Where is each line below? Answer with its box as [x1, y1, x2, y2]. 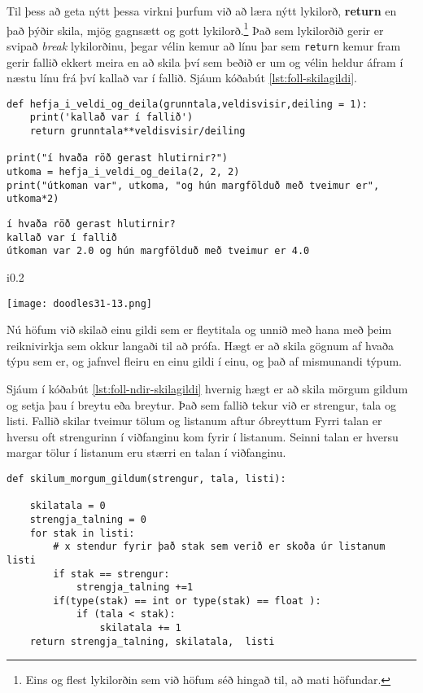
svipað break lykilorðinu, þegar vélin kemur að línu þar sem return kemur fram [7, 37, 401, 54]
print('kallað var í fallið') [29, 112, 194, 124]
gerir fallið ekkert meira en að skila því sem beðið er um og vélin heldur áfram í [7, 53, 403, 70]
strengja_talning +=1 [76, 581, 194, 594]
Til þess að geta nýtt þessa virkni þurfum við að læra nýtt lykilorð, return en [7, 2, 397, 19]
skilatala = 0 [29, 500, 106, 512]
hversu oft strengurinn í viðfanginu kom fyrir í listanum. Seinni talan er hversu [7, 428, 399, 445]
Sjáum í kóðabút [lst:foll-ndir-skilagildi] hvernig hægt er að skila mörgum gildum [7, 379, 408, 397]
